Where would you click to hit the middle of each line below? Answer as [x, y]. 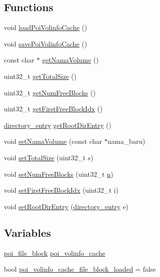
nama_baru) [127, 141]
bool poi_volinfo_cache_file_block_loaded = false [80, 269]
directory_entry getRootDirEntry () [58, 125]
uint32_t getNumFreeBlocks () [50, 92]
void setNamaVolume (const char [53, 141]
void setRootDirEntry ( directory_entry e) [66, 206]
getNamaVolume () [71, 60]
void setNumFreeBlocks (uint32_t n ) [59, 174]
